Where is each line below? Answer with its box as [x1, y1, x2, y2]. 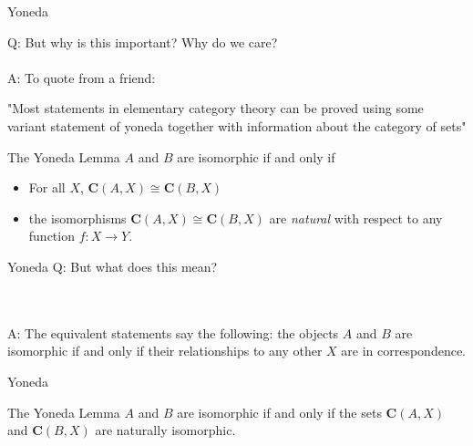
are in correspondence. [341, 341, 466, 360]
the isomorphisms [28, 208, 127, 227]
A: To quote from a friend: [7, 67, 156, 87]
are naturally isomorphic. [95, 420, 236, 440]
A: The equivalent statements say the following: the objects [7, 323, 339, 342]
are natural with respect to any [269, 208, 443, 227]
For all [28, 178, 66, 197]
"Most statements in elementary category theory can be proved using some [7, 99, 424, 118]
